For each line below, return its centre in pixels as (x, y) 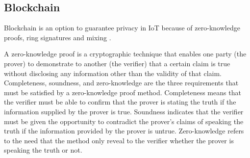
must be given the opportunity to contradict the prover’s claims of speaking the (124, 121)
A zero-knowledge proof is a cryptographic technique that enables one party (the (125, 54)
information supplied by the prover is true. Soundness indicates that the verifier (124, 111)
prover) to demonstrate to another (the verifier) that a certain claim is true (117, 63)
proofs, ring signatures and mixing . (58, 37)
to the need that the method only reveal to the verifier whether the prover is (119, 140)
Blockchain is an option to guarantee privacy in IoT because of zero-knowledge (122, 28)
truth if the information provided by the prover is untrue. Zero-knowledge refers (124, 131)
